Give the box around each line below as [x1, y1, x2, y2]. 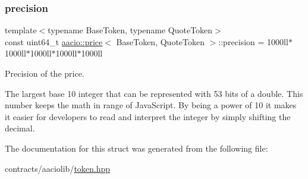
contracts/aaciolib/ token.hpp [5, 162, 111, 174]
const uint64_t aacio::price [5, 35, 103, 48]
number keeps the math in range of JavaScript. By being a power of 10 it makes [5, 99, 297, 111]
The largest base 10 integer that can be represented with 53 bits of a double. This [5, 87, 303, 99]
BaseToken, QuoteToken [116, 35, 205, 48]
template [5, 24, 37, 36]
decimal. [5, 122, 35, 134]
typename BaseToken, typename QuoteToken [48, 24, 213, 36]
